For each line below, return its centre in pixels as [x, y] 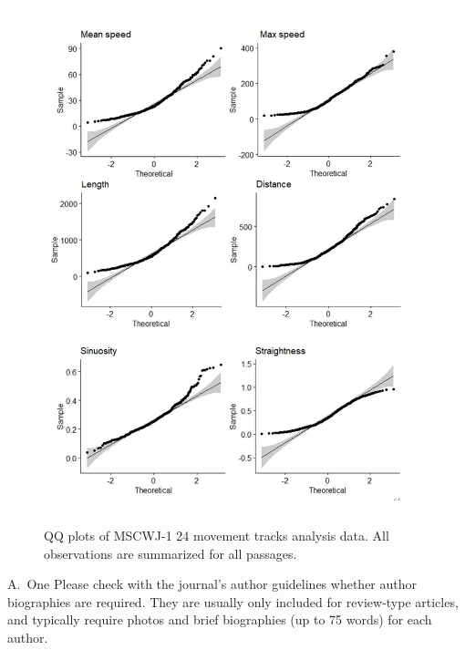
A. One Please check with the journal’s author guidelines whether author [212, 584]
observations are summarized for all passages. [170, 553]
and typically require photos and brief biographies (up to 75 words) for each [220, 619]
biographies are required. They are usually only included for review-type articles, [233, 601]
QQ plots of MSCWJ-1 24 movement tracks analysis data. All [217, 535]
